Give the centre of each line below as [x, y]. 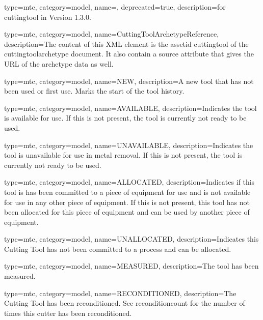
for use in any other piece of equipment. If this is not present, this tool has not [127, 202]
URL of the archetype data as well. [59, 63]
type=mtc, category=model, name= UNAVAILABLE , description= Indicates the [129, 145]
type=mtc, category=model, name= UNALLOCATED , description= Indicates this [131, 239]
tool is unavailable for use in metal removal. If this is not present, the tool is [123, 155]
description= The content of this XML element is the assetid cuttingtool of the [126, 43]
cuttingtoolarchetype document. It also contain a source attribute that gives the [129, 54]
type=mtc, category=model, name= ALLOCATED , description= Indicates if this [129, 182]
